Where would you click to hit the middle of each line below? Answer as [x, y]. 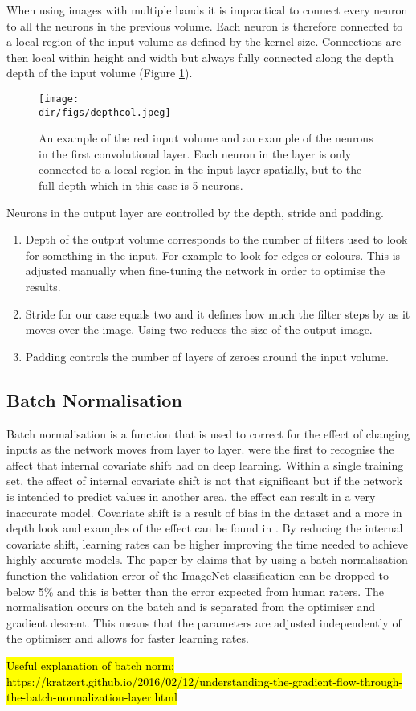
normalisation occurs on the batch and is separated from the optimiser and [191, 607]
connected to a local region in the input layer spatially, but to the [200, 169]
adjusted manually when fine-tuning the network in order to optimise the [205, 271]
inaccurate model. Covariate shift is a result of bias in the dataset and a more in [204, 512]
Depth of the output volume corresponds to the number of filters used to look [216, 239]
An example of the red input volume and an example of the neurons [206, 138]
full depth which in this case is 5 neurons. [141, 185]
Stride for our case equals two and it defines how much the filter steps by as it [218, 313]
